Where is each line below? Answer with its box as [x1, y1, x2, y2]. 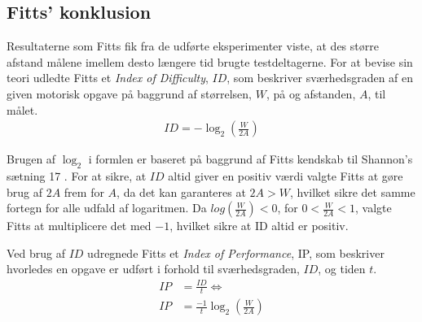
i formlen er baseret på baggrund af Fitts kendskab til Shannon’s [88, 150, 413, 168]
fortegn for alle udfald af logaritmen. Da [7, 199, 207, 216]
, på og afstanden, [266, 85, 356, 102]
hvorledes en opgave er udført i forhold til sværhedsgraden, [7, 260, 300, 277]
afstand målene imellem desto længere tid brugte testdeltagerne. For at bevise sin [7, 53, 413, 70]
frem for [64, 183, 104, 200]
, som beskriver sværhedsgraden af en [226, 69, 414, 86]
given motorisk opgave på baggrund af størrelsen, [7, 85, 253, 102]
